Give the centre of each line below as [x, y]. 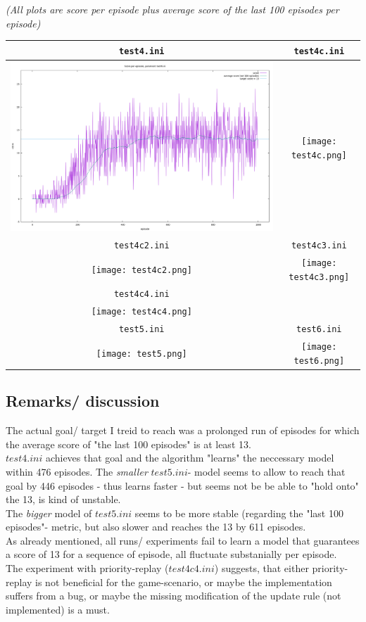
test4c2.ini [141, 245]
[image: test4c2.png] [141, 270]
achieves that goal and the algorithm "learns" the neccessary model [190, 458]
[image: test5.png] [141, 354]
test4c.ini [319, 51]
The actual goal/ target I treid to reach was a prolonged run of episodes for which [183, 430]
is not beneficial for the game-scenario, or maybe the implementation [184, 582]
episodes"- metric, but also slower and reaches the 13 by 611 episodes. [156, 527]
